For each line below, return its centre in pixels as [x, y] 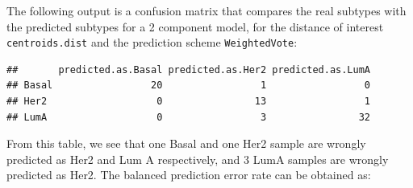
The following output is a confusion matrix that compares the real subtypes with [206, 10]
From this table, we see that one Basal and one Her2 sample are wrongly [186, 143]
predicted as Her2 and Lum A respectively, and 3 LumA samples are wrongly [198, 159]
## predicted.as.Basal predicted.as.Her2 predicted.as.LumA [189, 69]
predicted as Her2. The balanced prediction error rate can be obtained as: [189, 175]
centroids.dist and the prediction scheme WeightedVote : [152, 42]
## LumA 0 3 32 [189, 117]
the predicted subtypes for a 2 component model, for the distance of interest [195, 26]
